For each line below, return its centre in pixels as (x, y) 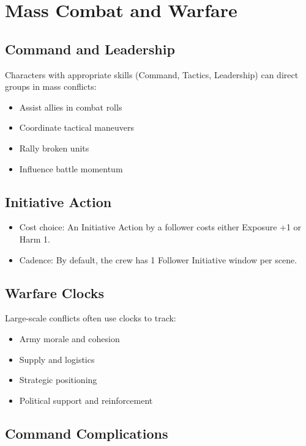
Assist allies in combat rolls (71, 107)
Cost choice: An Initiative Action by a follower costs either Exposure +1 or (160, 227)
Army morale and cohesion (69, 338)
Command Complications (87, 433)
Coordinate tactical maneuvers (77, 127)
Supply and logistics (57, 359)
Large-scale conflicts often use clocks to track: (91, 318)
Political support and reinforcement (86, 400)
